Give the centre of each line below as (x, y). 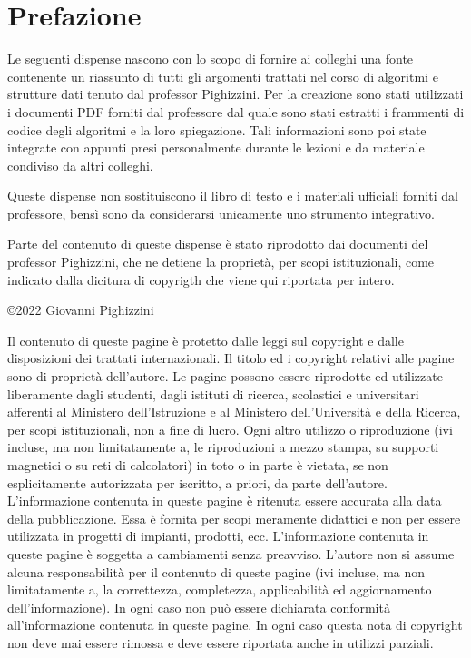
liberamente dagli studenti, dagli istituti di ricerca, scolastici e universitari (213, 393)
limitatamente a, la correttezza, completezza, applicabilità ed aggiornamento (220, 589)
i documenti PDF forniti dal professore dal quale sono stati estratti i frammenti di (236, 111)
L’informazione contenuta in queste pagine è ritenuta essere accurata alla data (225, 501)
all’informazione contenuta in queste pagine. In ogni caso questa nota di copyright (235, 625)
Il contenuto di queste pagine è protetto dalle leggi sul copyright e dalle (206, 340)
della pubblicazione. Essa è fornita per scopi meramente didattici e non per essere (234, 518)
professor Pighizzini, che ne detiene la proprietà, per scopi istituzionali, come (221, 262)
